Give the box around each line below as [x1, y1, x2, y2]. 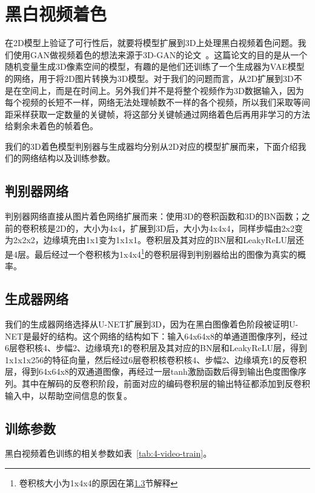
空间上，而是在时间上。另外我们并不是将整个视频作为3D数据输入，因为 [21, 84, 304, 96]
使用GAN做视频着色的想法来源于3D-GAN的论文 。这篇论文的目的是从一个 [13, 48, 308, 61]
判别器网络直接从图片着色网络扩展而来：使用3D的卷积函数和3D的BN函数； [5, 210, 302, 223]
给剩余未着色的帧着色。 [5, 119, 98, 132]
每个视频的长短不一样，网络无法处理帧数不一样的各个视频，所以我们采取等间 [5, 96, 310, 109]
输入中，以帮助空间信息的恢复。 [5, 389, 132, 401]
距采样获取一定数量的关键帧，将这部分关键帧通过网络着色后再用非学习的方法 [5, 107, 310, 120]
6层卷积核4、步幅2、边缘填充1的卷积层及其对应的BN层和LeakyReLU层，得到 [5, 341, 307, 354]
